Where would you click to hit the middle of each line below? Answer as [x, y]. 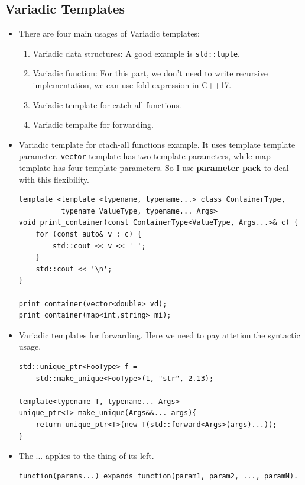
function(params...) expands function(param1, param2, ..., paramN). [158, 476]
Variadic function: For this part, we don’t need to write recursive [150, 73]
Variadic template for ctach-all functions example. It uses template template [157, 144]
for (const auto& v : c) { [89, 235]
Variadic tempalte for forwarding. [93, 125]
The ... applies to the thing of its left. [86, 456]
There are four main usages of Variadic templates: [109, 33]
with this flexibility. [54, 179]
